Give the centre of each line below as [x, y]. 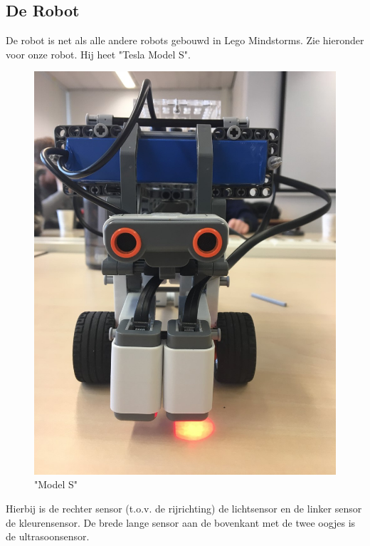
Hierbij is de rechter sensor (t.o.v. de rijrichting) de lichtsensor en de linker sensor [184, 508]
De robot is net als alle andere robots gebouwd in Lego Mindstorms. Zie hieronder [185, 40]
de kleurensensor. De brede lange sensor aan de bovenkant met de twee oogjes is [181, 522]
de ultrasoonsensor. [48, 536]
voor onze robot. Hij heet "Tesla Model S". [98, 54]
